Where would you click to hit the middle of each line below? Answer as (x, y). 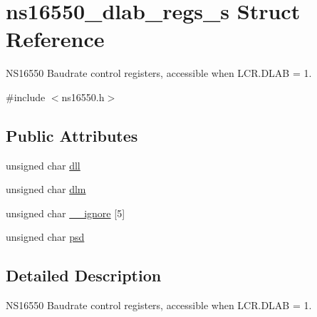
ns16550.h (83, 97)
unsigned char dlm (46, 189)
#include (26, 97)
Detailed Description (84, 275)
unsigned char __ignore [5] (66, 213)
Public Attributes (72, 135)
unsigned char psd (45, 237)
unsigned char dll (43, 165)
